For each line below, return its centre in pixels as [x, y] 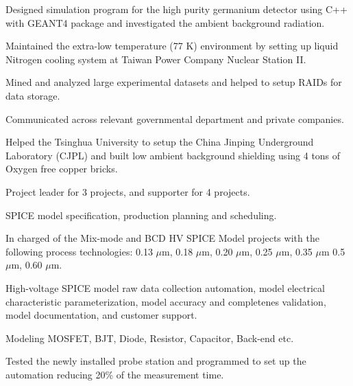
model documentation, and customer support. [101, 315]
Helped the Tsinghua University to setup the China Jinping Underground [160, 142]
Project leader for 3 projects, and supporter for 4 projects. [128, 191]
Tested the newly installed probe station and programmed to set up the [156, 361]
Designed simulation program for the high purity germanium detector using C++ [176, 9]
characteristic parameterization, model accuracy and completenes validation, [166, 301]
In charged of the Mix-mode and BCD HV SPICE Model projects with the [162, 238]
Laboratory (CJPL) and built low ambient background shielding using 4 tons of [173, 155]
